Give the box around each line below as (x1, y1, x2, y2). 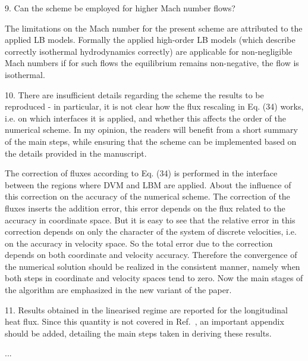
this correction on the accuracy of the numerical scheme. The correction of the (5, 190, 290, 203)
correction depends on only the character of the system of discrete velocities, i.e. (5, 225, 297, 238)
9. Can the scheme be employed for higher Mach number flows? (5, 2, 235, 14)
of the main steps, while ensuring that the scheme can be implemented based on (5, 135, 297, 147)
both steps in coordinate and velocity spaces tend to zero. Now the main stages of (5, 272, 303, 284)
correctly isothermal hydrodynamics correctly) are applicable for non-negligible (5, 45, 293, 57)
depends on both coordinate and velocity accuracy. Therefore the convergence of (5, 248, 297, 261)
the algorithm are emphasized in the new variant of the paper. (5, 284, 232, 296)
